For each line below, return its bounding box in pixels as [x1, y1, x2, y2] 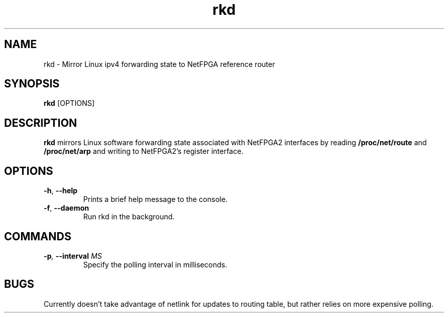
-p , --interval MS [43, 251, 102, 260]
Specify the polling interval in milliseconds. [83, 260, 228, 269]
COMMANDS [4, 230, 72, 243]
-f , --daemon [43, 203, 89, 213]
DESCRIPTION [4, 116, 77, 129]
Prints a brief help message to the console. [83, 195, 228, 204]
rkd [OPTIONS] [43, 99, 95, 108]
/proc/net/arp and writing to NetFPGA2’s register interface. [43, 147, 243, 156]
